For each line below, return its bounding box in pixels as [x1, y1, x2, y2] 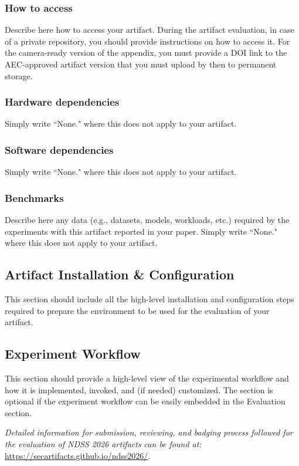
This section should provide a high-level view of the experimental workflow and [5, 372, 289, 384]
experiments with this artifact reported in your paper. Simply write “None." [5, 225, 277, 237]
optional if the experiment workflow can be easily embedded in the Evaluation [5, 395, 286, 407]
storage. [5, 69, 33, 82]
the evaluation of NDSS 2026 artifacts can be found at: [5, 437, 202, 450]
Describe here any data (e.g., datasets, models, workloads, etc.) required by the [5, 214, 290, 226]
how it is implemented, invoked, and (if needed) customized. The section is [5, 383, 273, 396]
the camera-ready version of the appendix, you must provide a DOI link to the [5, 46, 287, 59]
